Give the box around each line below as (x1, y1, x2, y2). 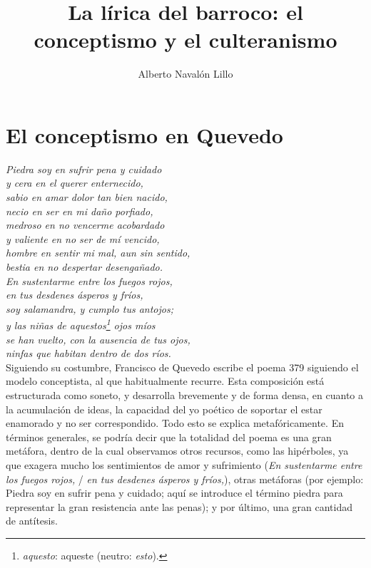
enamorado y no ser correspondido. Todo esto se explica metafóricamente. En (6, 415, 344, 430)
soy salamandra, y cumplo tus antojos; (6, 301, 173, 316)
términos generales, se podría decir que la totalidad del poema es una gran (6, 429, 332, 444)
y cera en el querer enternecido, (6, 175, 143, 190)
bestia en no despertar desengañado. (6, 259, 163, 274)
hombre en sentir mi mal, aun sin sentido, (6, 245, 190, 260)
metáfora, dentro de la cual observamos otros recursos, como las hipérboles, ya (6, 443, 349, 458)
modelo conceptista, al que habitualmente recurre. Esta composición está (6, 373, 325, 388)
